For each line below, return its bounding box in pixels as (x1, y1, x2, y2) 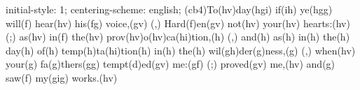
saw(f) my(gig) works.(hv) (6, 70, 118, 84)
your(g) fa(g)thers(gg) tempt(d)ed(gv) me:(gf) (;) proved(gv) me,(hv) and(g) (6, 57, 335, 71)
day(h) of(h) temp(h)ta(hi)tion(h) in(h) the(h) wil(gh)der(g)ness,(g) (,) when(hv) (6, 43, 356, 57)
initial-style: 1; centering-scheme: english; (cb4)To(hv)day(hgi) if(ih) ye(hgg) (6, 2, 333, 16)
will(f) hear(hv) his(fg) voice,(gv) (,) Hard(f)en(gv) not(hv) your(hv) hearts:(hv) (6, 15, 350, 30)
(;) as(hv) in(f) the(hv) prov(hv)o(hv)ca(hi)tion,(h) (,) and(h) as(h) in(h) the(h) (6, 29, 350, 44)
